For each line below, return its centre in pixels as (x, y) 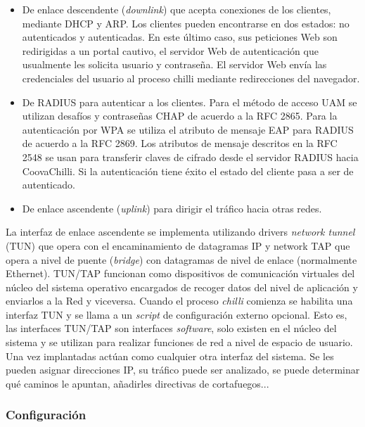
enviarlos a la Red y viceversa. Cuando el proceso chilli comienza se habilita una (179, 301)
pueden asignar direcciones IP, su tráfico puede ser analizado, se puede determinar (183, 370)
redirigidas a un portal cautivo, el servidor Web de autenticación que (170, 50)
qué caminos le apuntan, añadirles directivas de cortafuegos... (137, 383)
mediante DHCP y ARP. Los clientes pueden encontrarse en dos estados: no (186, 23)
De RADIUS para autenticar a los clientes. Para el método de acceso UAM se (190, 102)
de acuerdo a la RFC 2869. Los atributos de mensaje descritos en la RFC (180, 143)
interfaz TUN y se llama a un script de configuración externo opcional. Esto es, (177, 314)
